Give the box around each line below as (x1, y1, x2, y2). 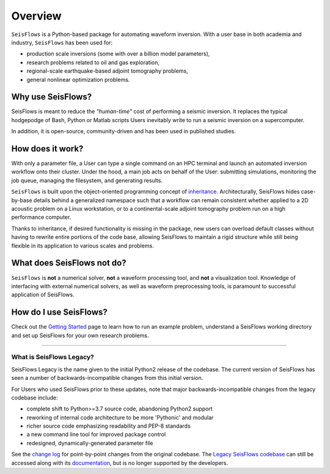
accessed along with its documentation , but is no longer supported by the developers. (11, 459, 229, 467)
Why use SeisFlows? (11, 92, 92, 102)
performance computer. (11, 214, 71, 221)
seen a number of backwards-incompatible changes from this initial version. (11, 374, 204, 382)
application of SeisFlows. (11, 291, 75, 299)
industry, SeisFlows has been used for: (11, 38, 113, 46)
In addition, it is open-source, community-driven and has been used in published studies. (11, 128, 236, 135)
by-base (11, 196, 33, 204)
